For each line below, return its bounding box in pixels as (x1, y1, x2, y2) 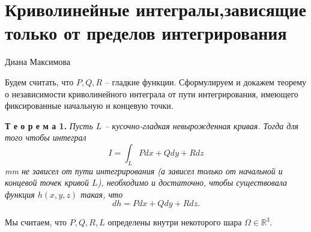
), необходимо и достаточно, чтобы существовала (97, 176, 288, 189)
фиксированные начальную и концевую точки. (5, 99, 174, 112)
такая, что (80, 188, 123, 200)
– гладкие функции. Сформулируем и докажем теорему (104, 75, 307, 88)
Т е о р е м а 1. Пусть (5, 119, 93, 132)
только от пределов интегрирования (5, 20, 287, 45)
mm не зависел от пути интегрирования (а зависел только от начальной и (5, 164, 283, 177)
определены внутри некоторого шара (107, 216, 242, 228)
